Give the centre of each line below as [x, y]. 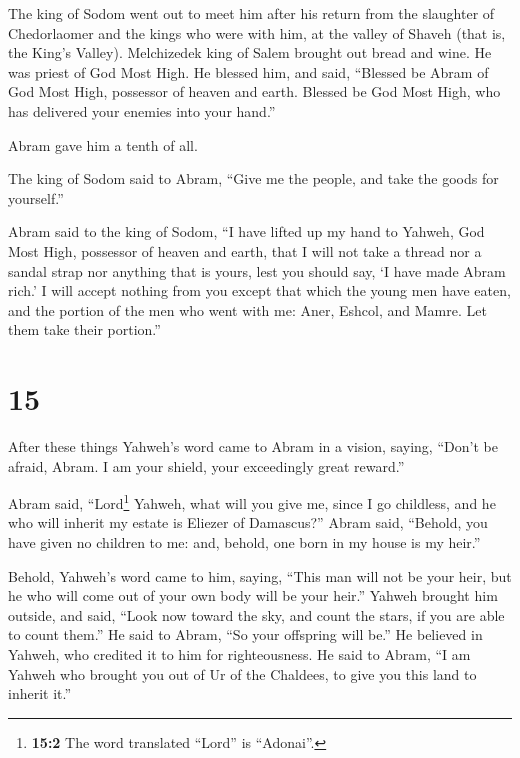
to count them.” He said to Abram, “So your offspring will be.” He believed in [245, 634]
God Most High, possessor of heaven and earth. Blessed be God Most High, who [254, 91]
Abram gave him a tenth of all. [103, 144]
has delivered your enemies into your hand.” [142, 110]
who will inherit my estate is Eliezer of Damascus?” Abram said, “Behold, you [248, 522]
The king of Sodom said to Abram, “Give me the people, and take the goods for [253, 178]
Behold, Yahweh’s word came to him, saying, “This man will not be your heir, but [260, 575]
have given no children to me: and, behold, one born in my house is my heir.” [244, 542]
